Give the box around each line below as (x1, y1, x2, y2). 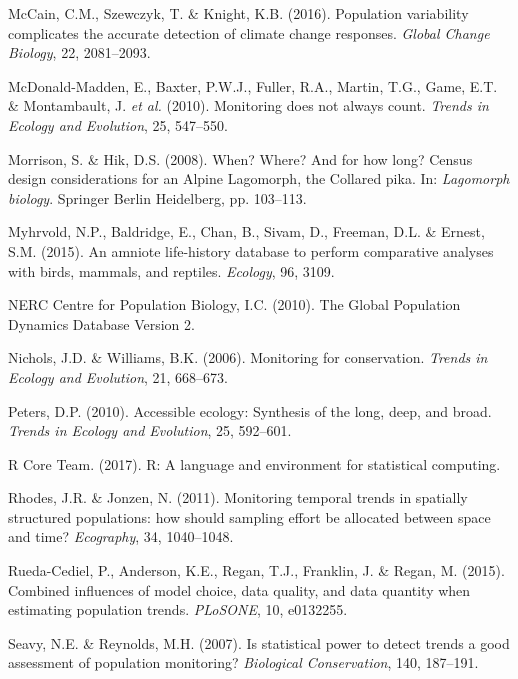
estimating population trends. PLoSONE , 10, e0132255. (8, 599, 348, 620)
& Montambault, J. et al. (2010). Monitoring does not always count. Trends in (8, 95, 489, 116)
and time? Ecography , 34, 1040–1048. (8, 526, 234, 547)
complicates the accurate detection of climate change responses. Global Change (8, 22, 490, 43)
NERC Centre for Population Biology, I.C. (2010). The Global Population (8, 294, 461, 315)
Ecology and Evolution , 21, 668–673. (8, 366, 228, 387)
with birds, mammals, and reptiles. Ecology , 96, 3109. (8, 260, 335, 281)
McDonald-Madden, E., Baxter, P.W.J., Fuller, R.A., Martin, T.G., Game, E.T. (8, 75, 498, 96)
